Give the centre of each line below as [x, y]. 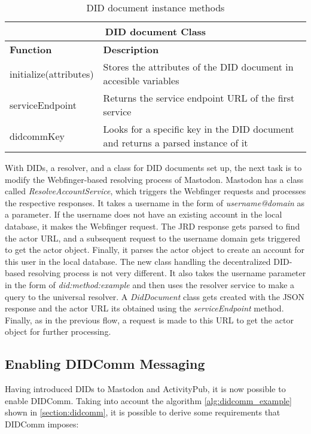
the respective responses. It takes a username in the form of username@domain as [155, 202]
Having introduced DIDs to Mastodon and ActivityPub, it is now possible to [145, 389]
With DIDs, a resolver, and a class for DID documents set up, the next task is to [153, 167]
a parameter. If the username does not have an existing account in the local [144, 214]
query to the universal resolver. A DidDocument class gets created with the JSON [155, 296]
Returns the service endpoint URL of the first [199, 98]
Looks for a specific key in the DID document [199, 129]
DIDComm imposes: [42, 424]
